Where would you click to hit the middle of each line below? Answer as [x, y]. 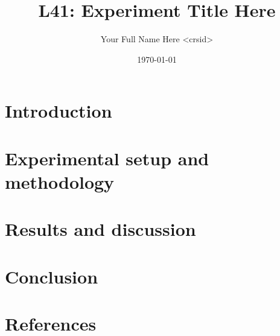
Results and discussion [100, 229]
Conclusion [52, 276]
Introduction [59, 111]
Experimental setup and [107, 158]
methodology [60, 181]
